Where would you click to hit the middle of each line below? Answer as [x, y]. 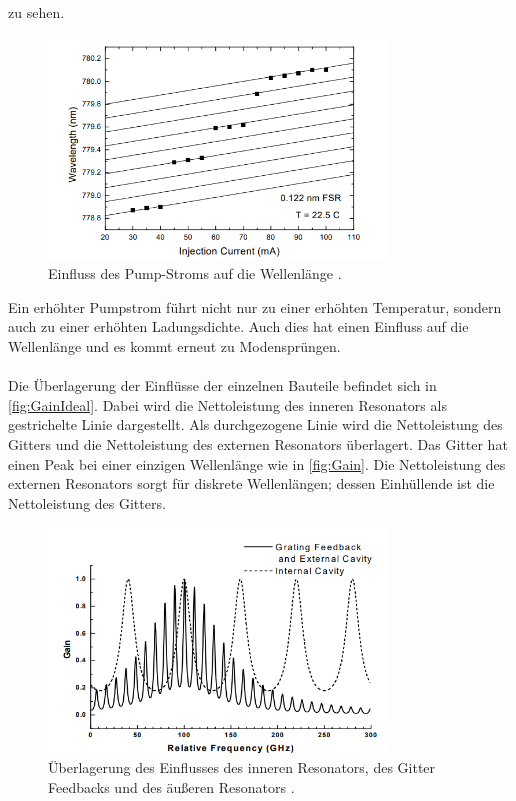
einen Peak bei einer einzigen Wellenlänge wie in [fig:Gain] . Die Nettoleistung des [257, 463]
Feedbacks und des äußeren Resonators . [171, 786]
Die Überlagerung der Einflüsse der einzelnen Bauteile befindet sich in [222, 385]
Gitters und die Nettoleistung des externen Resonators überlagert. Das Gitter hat [258, 443]
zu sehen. [36, 12]
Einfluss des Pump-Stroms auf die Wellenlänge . [195, 273]
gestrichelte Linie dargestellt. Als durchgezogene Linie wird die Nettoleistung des [255, 424]
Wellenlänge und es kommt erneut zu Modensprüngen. [174, 345]
